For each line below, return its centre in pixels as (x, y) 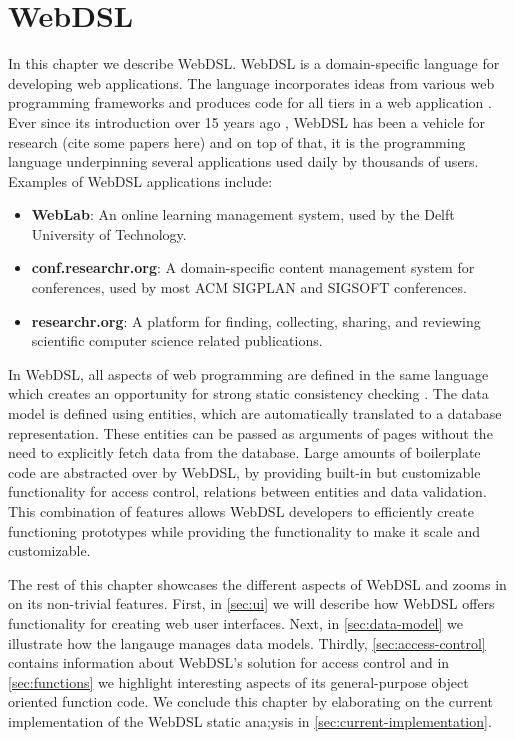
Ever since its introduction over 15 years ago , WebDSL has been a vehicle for (247, 121)
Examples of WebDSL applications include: (140, 180)
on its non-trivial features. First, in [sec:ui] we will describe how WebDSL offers (251, 603)
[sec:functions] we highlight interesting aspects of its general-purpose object (238, 681)
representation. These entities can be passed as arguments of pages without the (250, 432)
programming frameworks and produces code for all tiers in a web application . (250, 102)
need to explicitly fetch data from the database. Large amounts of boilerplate (244, 452)
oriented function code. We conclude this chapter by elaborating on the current (250, 701)
